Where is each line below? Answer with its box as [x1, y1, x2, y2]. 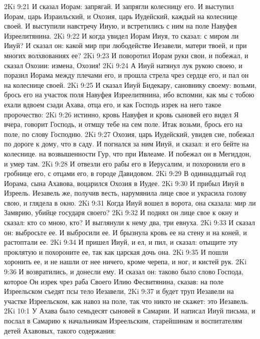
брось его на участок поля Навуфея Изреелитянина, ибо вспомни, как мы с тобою [4, 89, 254, 100]
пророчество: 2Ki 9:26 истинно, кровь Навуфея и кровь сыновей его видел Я [4, 109, 239, 119]
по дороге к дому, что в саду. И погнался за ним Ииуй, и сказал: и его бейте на [4, 138, 249, 149]
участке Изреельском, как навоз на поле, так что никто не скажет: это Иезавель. [4, 295, 249, 306]
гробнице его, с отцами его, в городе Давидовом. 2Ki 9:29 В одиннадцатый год [4, 168, 246, 179]
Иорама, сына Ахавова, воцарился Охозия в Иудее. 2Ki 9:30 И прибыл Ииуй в [4, 178, 244, 188]
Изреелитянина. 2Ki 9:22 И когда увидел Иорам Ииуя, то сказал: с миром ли [4, 30, 239, 41]
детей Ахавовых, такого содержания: [4, 325, 116, 335]
